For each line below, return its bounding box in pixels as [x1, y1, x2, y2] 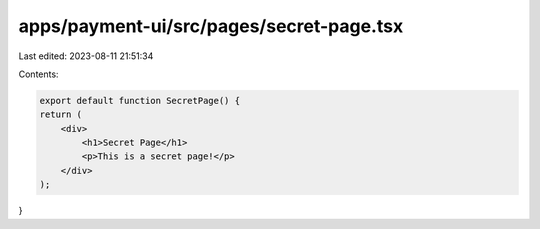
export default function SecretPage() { [39, 95, 240, 106]
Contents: [18, 68, 59, 80]
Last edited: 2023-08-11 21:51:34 [18, 50, 154, 62]
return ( [39, 109, 83, 120]
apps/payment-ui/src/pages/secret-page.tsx [18, 15, 404, 37]
